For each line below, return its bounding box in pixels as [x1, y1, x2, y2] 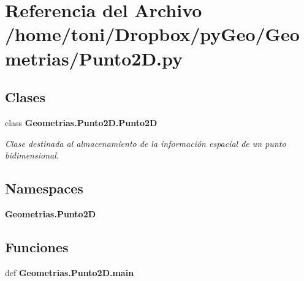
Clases [5, 88, 46, 107]
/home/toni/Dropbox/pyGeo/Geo [5, 21, 300, 47]
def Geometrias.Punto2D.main [5, 266, 134, 279]
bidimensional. [5, 149, 59, 162]
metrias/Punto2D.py [5, 45, 183, 70]
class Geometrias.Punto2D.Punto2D [5, 116, 158, 129]
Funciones [5, 237, 69, 256]
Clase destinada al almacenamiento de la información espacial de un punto [5, 137, 286, 149]
